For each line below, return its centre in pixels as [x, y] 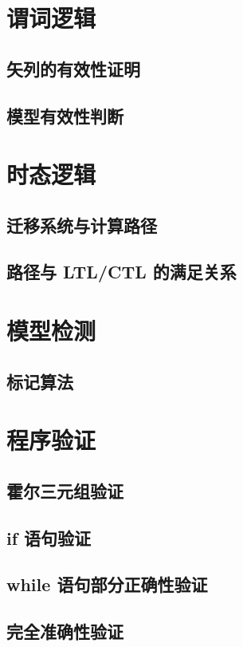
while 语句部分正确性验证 [107, 584]
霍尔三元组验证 [65, 490]
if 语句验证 [49, 537]
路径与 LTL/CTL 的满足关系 [121, 272]
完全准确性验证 [65, 631]
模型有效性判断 [65, 115]
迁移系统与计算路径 [82, 225]
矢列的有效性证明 [73, 68]
